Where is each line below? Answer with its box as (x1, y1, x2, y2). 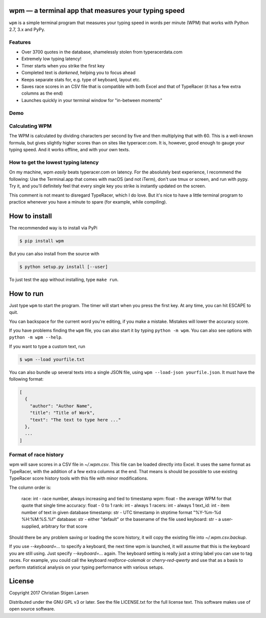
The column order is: (9, 484, 52, 490)
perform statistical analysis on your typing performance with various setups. (9, 564, 165, 570)
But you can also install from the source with (9, 250, 100, 256)
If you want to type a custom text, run (9, 343, 86, 349)
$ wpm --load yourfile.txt (19, 356, 85, 362)
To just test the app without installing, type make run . (9, 276, 119, 282)
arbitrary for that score (41, 523, 88, 529)
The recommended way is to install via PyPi (9, 225, 98, 231)
